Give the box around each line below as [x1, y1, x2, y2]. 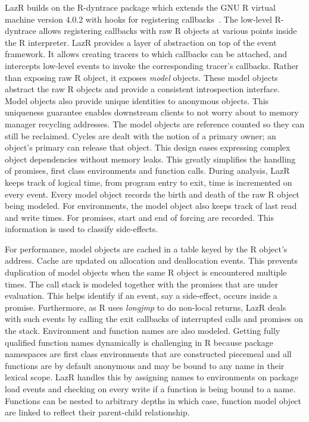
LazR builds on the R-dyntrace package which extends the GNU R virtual [5, 1, 276, 13]
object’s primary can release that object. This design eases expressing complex [5, 141, 291, 154]
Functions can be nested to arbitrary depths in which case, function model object [5, 394, 302, 407]
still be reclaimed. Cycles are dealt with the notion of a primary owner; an [5, 129, 276, 142]
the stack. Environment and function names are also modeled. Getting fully [5, 324, 280, 337]
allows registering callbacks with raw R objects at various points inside [39, 24, 297, 37]
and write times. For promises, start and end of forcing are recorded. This [5, 211, 274, 223]
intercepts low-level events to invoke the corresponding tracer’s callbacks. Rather [5, 59, 299, 71]
